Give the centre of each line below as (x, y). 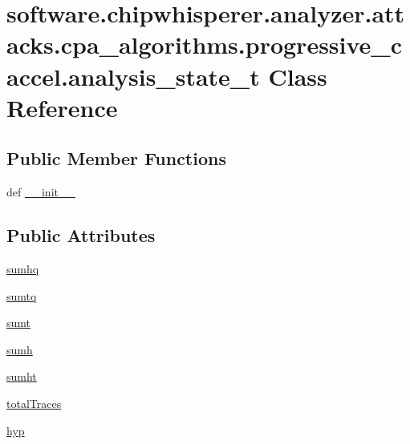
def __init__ (41, 192)
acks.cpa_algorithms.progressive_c (204, 44)
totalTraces (34, 403)
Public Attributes (81, 235)
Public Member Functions (116, 158)
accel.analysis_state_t (133, 76)
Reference (62, 107)
